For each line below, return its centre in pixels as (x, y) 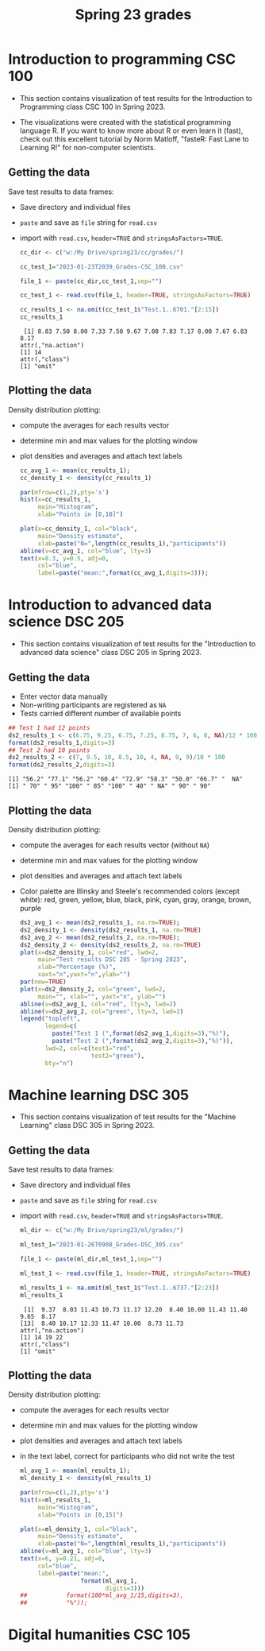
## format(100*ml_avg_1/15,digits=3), (102, 1595)
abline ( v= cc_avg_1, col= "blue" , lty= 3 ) (86, 551)
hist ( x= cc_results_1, (56, 500)
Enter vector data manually (64, 696)
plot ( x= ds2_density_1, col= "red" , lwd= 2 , (89, 952)
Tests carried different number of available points (100, 713)
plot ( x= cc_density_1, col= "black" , (79, 529)
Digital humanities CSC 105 (100, 1635)
